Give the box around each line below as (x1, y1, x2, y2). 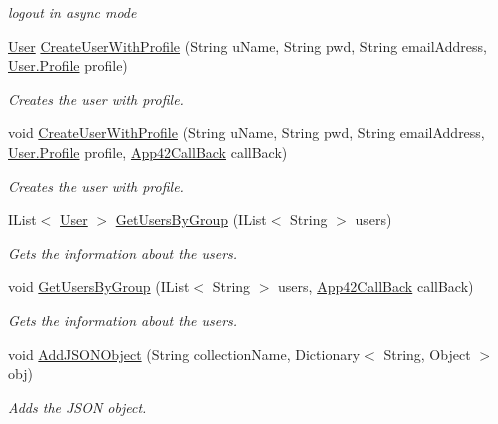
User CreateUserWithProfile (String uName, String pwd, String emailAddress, (8, 35, 487, 56)
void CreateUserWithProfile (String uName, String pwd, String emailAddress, (8, 122, 485, 143)
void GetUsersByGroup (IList (8, 276, 190, 297)
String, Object (383, 343, 471, 364)
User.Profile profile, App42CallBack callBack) (8, 141, 288, 162)
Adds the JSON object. (8, 396, 147, 417)
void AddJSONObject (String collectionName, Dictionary (8, 343, 361, 364)
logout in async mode (8, 2, 137, 22)
